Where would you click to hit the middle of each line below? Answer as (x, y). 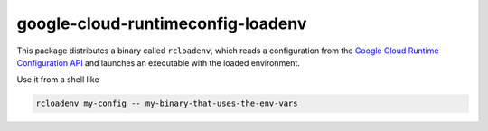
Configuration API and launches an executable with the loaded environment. (158, 62)
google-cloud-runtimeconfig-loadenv (162, 23)
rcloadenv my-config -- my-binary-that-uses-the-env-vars (167, 103)
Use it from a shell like (58, 80)
